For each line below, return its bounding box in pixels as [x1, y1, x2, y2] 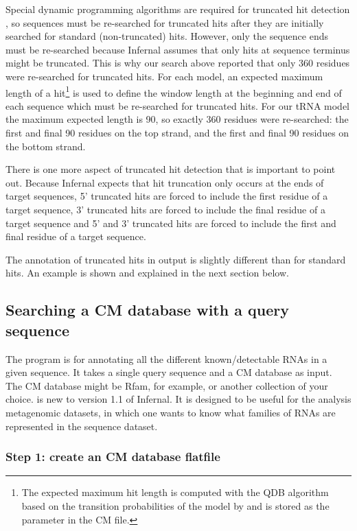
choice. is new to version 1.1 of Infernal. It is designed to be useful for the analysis [5, 392, 352, 406]
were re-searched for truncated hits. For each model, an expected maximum [5, 69, 323, 83]
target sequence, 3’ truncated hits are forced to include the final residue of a [5, 202, 325, 216]
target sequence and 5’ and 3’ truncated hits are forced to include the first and [5, 215, 336, 230]
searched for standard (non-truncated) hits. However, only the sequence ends [5, 29, 328, 43]
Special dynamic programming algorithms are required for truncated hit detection [5, 2, 350, 16]
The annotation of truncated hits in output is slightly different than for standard [5, 252, 346, 266]
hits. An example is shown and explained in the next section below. [5, 265, 289, 280]
